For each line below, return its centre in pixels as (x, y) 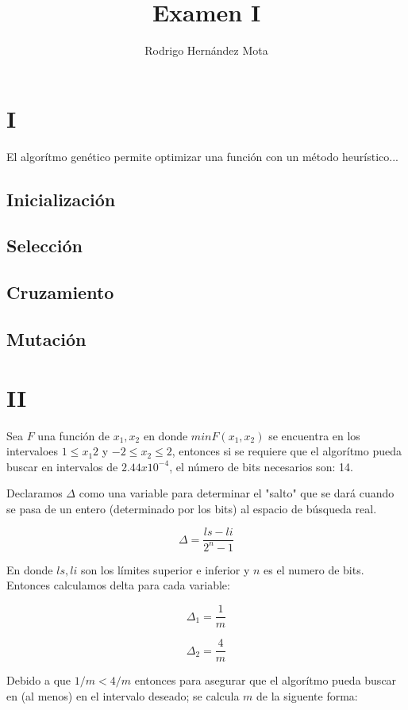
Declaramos (35, 493)
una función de (73, 435)
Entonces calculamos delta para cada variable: (118, 585)
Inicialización (61, 199)
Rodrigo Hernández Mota (206, 50)
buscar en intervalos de (62, 466)
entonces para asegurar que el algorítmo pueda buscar (266, 680)
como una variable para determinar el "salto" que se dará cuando (237, 493)
